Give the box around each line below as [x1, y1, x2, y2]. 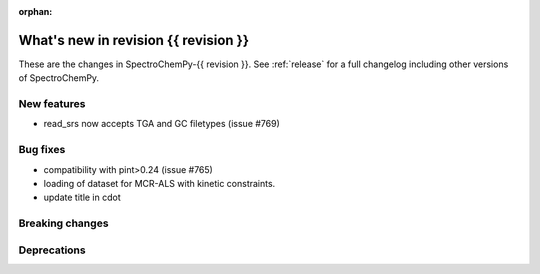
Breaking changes [18, 216, 109, 230]
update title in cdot [43, 191, 122, 204]
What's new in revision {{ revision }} [18, 31, 250, 49]
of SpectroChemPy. [18, 72, 100, 84]
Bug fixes [18, 143, 66, 157]
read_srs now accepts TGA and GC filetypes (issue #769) [43, 118, 280, 130]
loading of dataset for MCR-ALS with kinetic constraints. [43, 177, 276, 189]
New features [18, 97, 86, 111]
